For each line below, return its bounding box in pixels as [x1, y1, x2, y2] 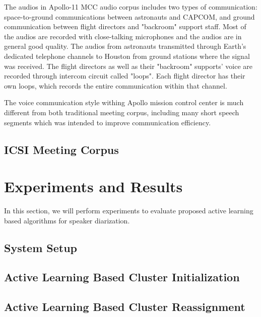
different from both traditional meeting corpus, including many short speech [4, 107, 239, 117]
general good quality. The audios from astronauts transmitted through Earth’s [4, 41, 246, 51]
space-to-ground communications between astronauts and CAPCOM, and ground [4, 11, 255, 22]
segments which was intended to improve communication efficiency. [4, 117, 211, 127]
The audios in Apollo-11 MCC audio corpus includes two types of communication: [4, 2, 257, 12]
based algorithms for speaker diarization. [4, 215, 130, 225]
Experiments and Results [4, 176, 183, 197]
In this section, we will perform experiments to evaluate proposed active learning [4, 205, 253, 216]
